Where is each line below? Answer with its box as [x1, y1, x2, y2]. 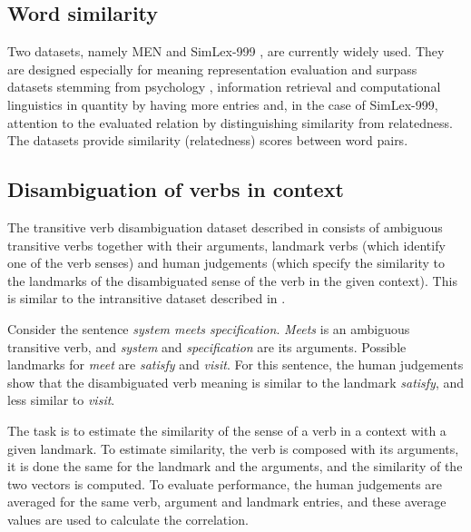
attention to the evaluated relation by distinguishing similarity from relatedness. [7, 113, 453, 132]
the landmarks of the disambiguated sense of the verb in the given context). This [7, 271, 457, 290]
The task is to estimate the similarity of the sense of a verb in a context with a [7, 420, 446, 439]
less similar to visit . [7, 390, 115, 409]
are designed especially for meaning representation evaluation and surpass [7, 59, 417, 78]
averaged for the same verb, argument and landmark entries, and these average [7, 492, 446, 511]
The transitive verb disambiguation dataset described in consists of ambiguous [7, 217, 443, 236]
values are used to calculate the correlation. [7, 509, 249, 528]
